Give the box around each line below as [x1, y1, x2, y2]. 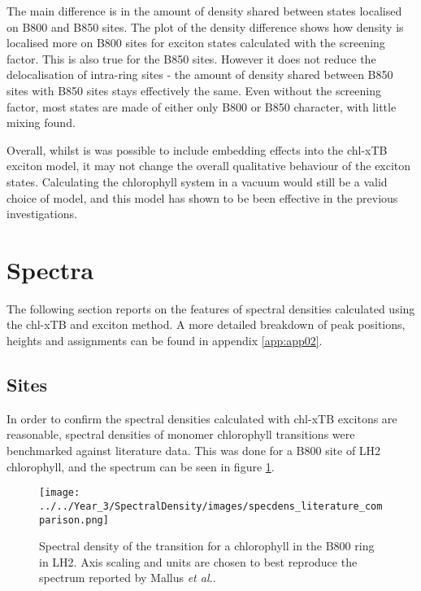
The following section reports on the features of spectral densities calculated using [7, 300, 415, 317]
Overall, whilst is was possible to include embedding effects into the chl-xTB [7, 141, 388, 158]
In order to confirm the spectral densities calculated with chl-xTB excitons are [7, 409, 397, 427]
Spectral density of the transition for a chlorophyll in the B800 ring [39, 537, 375, 554]
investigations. [7, 205, 77, 222]
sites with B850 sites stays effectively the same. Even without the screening [7, 81, 382, 98]
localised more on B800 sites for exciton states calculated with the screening [7, 34, 385, 51]
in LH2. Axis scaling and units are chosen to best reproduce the [39, 553, 358, 570]
